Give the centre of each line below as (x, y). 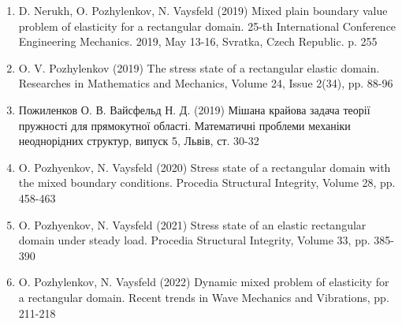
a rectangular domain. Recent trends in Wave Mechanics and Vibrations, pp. (204, 297)
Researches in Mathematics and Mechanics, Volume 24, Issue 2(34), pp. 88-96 (206, 83)
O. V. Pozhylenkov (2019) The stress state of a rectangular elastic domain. (199, 67)
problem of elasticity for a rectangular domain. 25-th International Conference (207, 26)
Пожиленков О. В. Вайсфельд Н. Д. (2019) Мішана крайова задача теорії (194, 109)
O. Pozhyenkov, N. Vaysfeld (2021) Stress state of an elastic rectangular (192, 224)
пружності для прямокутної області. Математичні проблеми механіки (184, 125)
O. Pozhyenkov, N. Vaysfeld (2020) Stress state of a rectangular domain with (205, 167)
